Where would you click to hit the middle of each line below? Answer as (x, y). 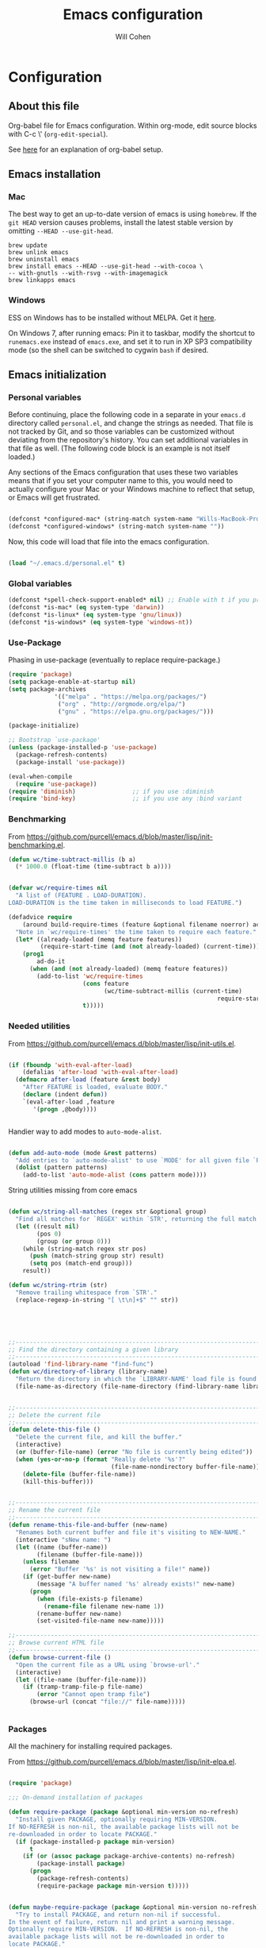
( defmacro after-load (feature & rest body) (88, 1080)
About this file (44, 106)
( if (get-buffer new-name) (67, 1577)
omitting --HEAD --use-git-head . (61, 231)
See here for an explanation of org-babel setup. (86, 149)
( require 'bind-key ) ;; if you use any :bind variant (125, 799)
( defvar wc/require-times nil (58, 888)
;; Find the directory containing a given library (93, 1349)
